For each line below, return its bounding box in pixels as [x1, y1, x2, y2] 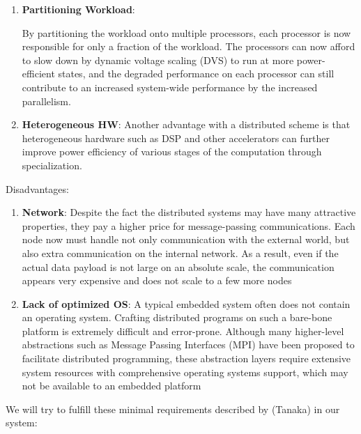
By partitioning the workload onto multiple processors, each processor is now [22, 25, 351, 40]
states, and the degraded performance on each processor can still [58, 66, 335, 81]
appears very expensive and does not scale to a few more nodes [22, 273, 292, 288]
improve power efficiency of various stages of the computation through [22, 144, 322, 159]
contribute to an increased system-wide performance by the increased [22, 79, 318, 94]
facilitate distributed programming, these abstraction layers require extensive [22, 351, 351, 366]
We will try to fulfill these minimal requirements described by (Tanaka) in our [6, 401, 340, 416]
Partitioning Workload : [22, 2, 135, 16]
